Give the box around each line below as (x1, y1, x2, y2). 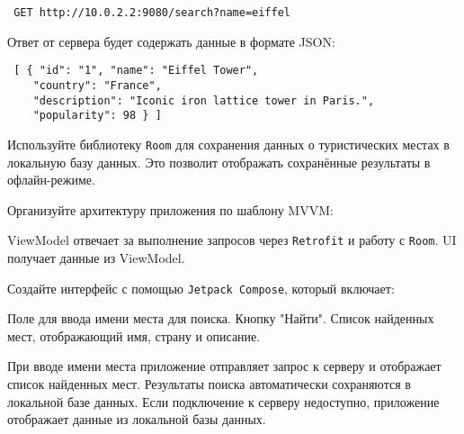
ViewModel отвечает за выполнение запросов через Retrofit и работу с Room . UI (7, 231, 457, 249)
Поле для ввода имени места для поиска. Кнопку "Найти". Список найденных (7, 309, 434, 328)
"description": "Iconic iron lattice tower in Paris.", (32, 94, 375, 107)
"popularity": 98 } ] (32, 109, 162, 122)
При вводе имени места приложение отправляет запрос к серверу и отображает (7, 357, 442, 375)
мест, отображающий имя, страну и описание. (7, 326, 261, 345)
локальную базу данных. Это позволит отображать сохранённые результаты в (7, 152, 431, 171)
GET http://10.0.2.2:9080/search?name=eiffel (13, 6, 290, 19)
